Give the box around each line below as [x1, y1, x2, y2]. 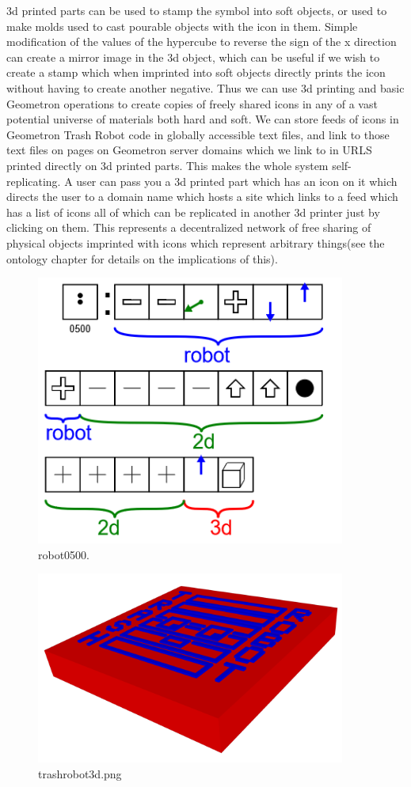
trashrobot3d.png [38, 765, 122, 781]
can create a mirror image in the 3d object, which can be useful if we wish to [6, 48, 380, 65]
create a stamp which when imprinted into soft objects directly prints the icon [6, 64, 386, 81]
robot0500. [38, 546, 90, 562]
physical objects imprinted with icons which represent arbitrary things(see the [6, 234, 385, 251]
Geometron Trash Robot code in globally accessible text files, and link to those [6, 126, 390, 142]
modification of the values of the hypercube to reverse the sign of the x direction [6, 33, 397, 50]
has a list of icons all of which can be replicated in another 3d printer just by [6, 203, 380, 220]
